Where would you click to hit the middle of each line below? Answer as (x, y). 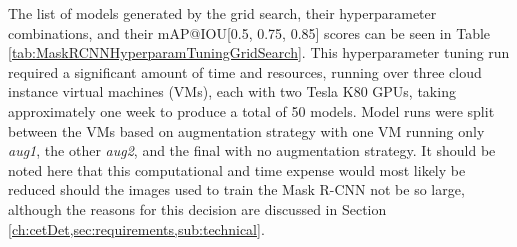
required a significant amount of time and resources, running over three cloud (245, 71)
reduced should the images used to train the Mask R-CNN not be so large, (236, 189)
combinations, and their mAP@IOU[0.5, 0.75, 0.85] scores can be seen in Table (249, 32)
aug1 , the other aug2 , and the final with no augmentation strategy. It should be (252, 150)
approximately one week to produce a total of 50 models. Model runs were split (251, 110)
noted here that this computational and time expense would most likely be (237, 169)
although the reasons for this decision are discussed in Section (197, 208)
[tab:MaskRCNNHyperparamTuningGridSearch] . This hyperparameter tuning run (259, 52)
